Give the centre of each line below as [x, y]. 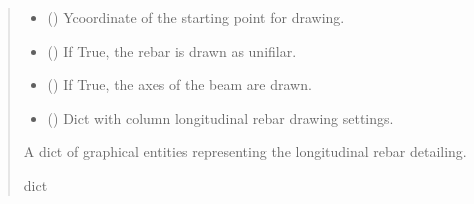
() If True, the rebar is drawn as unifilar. [172, 50]
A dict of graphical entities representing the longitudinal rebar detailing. [245, 151]
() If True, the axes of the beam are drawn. [179, 84]
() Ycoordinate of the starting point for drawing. [196, 17]
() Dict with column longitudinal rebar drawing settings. [220, 117]
